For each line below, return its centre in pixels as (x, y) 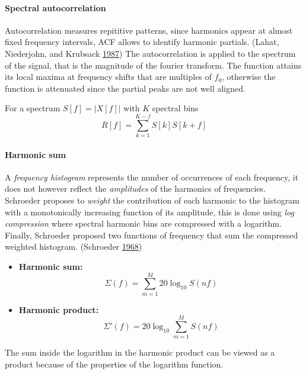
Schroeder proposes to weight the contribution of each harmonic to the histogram (152, 200)
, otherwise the (249, 77)
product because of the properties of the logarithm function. (114, 364)
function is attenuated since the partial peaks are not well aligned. (125, 88)
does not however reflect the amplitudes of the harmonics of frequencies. (135, 188)
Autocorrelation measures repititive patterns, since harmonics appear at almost (149, 30)
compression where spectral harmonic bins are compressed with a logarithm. (143, 223)
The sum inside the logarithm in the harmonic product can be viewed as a (140, 352)
